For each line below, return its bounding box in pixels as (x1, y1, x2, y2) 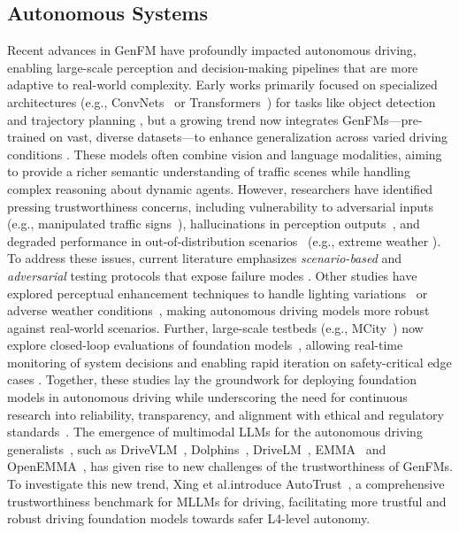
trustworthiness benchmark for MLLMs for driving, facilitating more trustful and (7, 491, 447, 510)
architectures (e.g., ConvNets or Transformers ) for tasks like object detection (7, 92, 436, 111)
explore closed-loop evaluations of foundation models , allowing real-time (7, 336, 403, 354)
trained (7, 127, 46, 146)
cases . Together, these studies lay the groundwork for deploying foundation (7, 370, 417, 389)
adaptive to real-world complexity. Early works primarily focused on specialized (7, 75, 438, 94)
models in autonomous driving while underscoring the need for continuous (7, 388, 408, 406)
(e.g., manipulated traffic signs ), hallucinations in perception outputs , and (7, 214, 420, 233)
